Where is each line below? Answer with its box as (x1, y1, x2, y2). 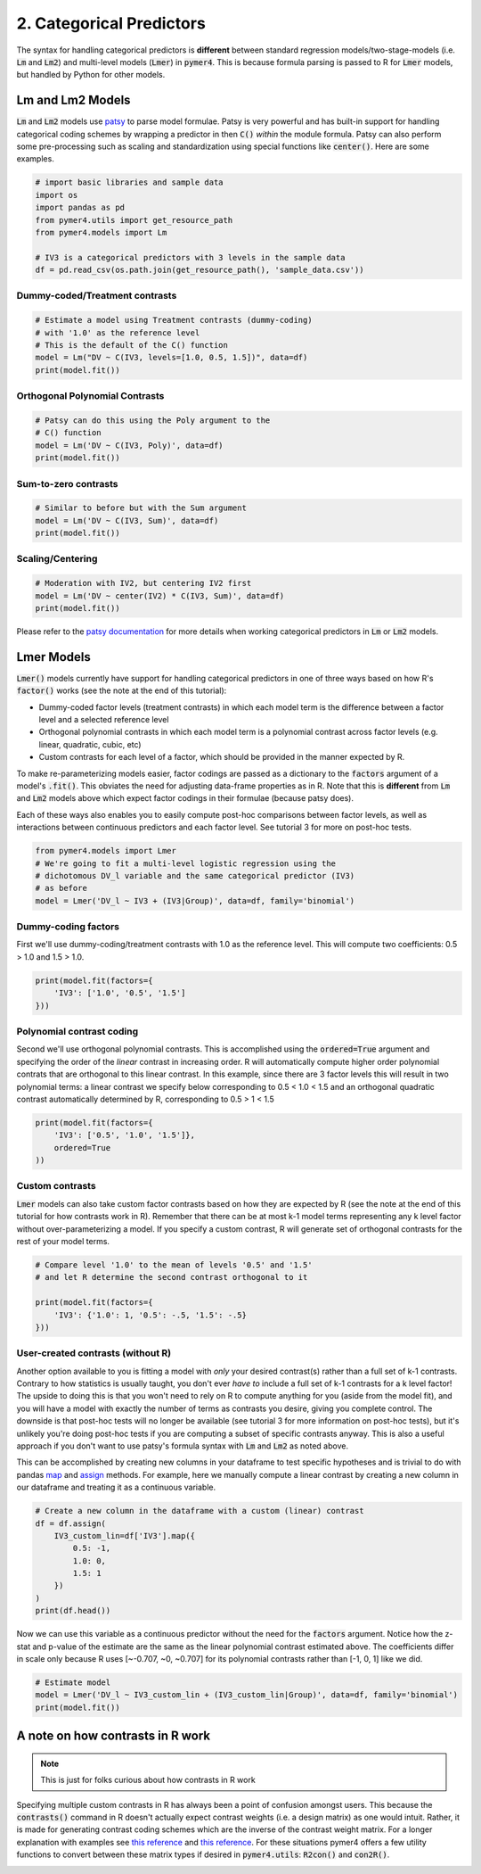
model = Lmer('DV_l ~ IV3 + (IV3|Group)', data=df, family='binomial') (35, 896, 355, 905)
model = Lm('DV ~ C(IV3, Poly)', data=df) (35, 440, 224, 450)
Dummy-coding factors (16, 920, 120, 933)
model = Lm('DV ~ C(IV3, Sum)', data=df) (35, 516, 219, 525)
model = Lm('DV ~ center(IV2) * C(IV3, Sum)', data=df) (35, 590, 285, 601)
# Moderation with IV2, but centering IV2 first (35, 578, 252, 589)
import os (35, 190, 78, 200)
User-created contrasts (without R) (16, 1347, 172, 1359)
